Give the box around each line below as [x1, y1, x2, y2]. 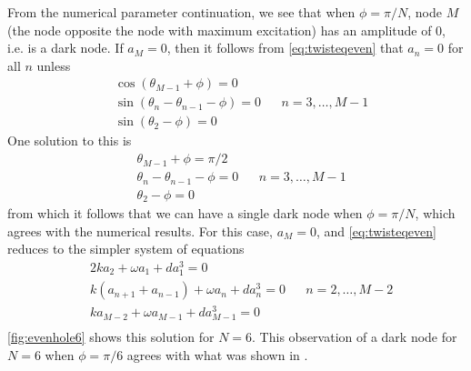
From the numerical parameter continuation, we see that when [7, 3, 356, 21]
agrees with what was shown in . [126, 346, 308, 365]
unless [36, 55, 71, 75]
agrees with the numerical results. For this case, [7, 221, 273, 240]
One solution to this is [7, 131, 132, 150]
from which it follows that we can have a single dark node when [7, 204, 363, 223]
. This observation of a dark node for [252, 327, 457, 346]
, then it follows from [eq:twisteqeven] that [166, 38, 404, 57]
